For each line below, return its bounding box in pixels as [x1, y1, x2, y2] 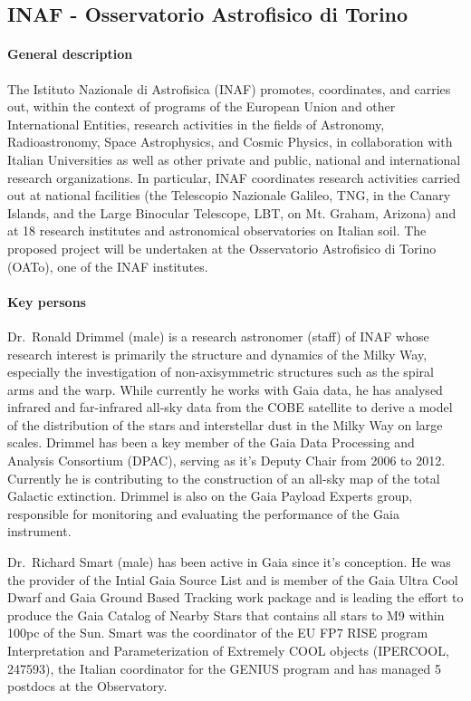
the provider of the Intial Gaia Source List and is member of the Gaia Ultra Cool [7, 570, 458, 589]
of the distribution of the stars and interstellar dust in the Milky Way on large [7, 415, 443, 434]
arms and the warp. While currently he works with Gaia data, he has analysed [7, 379, 443, 399]
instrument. [7, 522, 72, 541]
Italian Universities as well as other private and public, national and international [7, 149, 461, 168]
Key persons [7, 292, 86, 311]
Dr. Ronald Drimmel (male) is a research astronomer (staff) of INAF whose [7, 326, 429, 345]
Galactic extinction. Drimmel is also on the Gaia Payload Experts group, [7, 486, 413, 505]
